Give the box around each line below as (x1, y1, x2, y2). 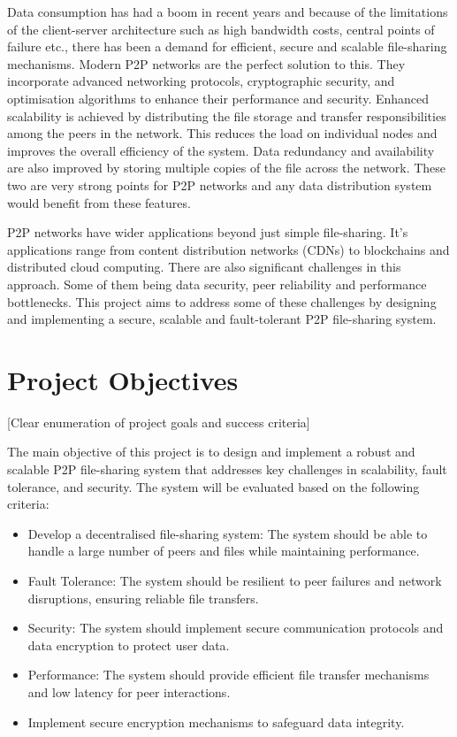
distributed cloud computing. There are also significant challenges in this (7, 257, 401, 276)
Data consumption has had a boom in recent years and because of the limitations (7, 3, 448, 20)
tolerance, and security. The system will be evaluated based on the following (7, 477, 420, 495)
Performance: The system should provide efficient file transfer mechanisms (27, 665, 430, 684)
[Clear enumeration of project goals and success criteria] (7, 412, 310, 431)
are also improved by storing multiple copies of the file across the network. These (7, 158, 446, 177)
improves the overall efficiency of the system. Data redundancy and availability (7, 141, 435, 159)
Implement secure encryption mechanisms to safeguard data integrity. (27, 712, 405, 731)
